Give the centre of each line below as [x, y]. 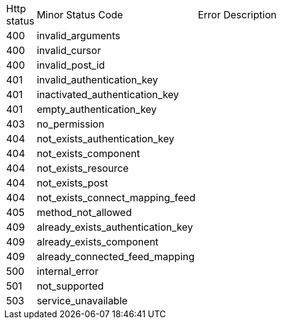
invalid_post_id [71, 65]
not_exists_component [88, 153]
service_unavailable [82, 301]
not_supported [70, 286]
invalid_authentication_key [97, 80]
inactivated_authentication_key [108, 94]
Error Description [237, 15]
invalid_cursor [69, 50]
